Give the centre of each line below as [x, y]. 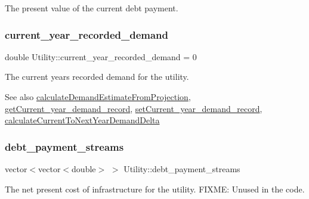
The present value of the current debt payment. [92, 8]
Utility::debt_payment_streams [182, 169]
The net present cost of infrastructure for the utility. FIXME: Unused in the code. [155, 189]
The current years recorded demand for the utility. [97, 77]
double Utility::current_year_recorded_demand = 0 [101, 56]
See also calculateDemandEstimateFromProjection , [98, 97]
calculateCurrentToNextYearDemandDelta [82, 120]
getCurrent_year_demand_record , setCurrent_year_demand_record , [134, 108]
